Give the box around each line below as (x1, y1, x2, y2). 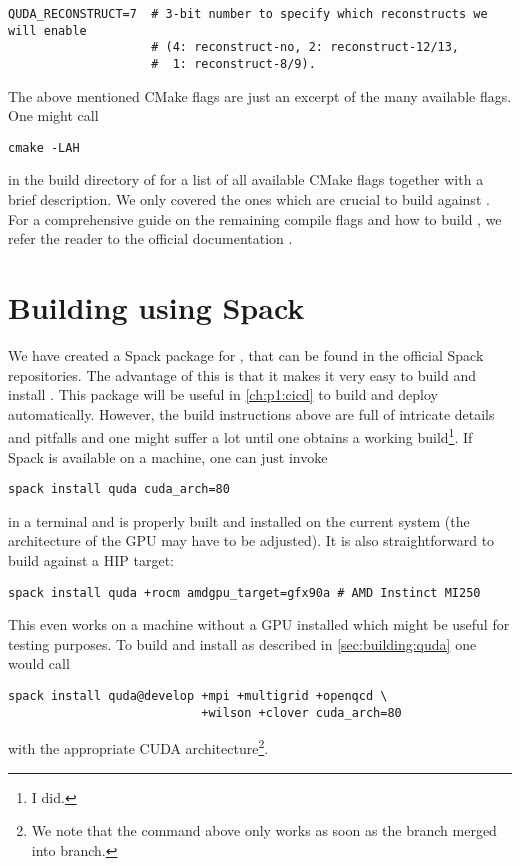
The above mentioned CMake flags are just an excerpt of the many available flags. (8, 85, 512, 106)
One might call (8, 105, 99, 126)
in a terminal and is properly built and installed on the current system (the (8, 510, 470, 531)
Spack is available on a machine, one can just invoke (8, 446, 328, 467)
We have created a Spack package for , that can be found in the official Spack (8, 344, 484, 365)
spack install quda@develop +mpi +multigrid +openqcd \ (8, 689, 388, 704)
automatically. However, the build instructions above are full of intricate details (8, 403, 495, 424)
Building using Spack (8, 287, 305, 328)
